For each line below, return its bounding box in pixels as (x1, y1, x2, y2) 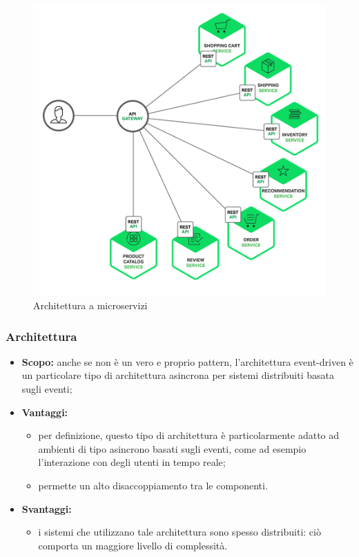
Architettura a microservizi (33, 298, 148, 313)
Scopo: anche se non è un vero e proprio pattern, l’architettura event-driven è (21, 354, 353, 369)
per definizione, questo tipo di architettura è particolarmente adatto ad (38, 428, 340, 442)
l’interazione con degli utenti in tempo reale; (38, 455, 226, 469)
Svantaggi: (21, 501, 72, 516)
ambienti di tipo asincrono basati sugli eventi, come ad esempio (38, 441, 307, 456)
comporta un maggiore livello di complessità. (38, 538, 228, 552)
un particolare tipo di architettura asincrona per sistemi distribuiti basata (21, 368, 335, 382)
